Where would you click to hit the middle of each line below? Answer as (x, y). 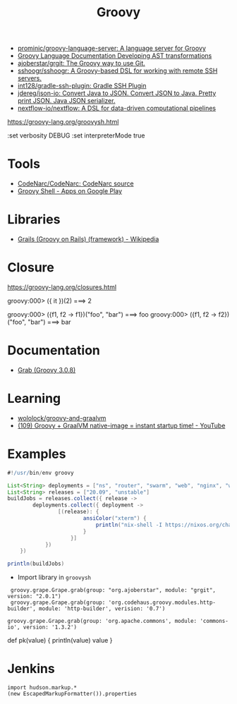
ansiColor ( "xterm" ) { (115, 518)
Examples (37, 454)
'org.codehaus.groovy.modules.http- (162, 603)
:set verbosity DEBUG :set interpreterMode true (76, 135)
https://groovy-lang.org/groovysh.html (63, 122)
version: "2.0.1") (34, 597)
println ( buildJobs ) (36, 564)
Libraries (34, 220)
